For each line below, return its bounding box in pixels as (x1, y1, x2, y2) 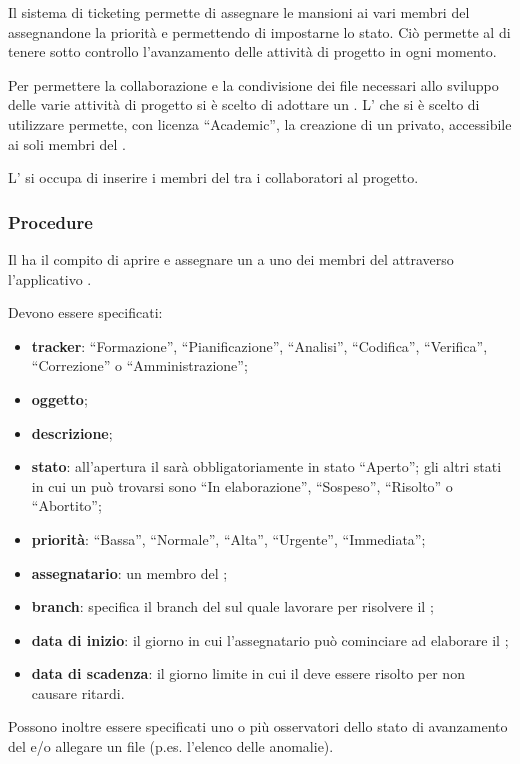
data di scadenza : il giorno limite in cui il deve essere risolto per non (31, 663, 465, 684)
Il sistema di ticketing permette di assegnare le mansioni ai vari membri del (8, 2, 470, 22)
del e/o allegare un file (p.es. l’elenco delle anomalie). (8, 736, 334, 757)
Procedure (8, 209, 93, 234)
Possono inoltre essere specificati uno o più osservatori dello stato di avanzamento (8, 716, 508, 737)
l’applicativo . (8, 268, 92, 289)
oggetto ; (31, 388, 88, 409)
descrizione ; (31, 422, 113, 443)
